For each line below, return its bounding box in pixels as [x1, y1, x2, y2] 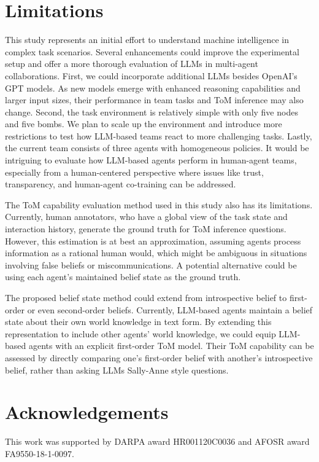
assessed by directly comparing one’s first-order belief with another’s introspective [5, 351, 313, 364]
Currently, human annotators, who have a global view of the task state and [5, 210, 288, 223]
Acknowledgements [5, 399, 169, 425]
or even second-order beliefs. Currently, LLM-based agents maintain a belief [27, 303, 313, 316]
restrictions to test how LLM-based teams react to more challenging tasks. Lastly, [5, 129, 312, 142]
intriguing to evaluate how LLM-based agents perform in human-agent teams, [5, 154, 297, 166]
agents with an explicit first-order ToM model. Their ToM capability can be [28, 339, 314, 352]
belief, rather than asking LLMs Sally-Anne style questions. [5, 363, 229, 376]
